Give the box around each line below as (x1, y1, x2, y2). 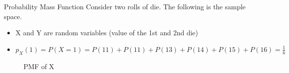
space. (4, 11, 22, 21)
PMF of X (24, 61, 54, 71)
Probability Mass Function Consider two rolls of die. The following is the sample (4, 1, 246, 11)
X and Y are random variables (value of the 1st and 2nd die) (15, 27, 198, 38)
